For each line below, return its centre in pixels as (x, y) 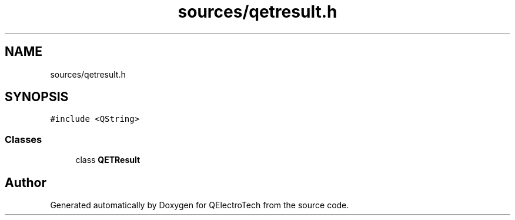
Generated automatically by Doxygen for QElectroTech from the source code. (200, 205)
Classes (24, 139)
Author (26, 182)
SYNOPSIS (37, 97)
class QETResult (108, 160)
